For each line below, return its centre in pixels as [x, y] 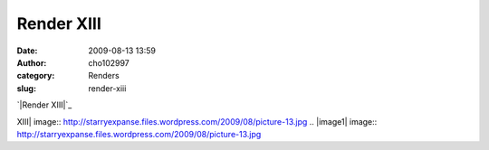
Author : [32, 62]
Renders [104, 76]
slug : [26, 88]
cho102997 [109, 62]
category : [36, 76]
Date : [27, 51]
